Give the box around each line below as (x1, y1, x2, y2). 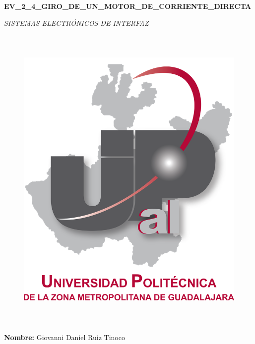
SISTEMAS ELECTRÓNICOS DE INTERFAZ (4, 17, 149, 28)
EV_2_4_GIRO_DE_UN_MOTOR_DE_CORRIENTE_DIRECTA (4, 1, 252, 11)
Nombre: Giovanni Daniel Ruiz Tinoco (4, 332, 125, 342)
